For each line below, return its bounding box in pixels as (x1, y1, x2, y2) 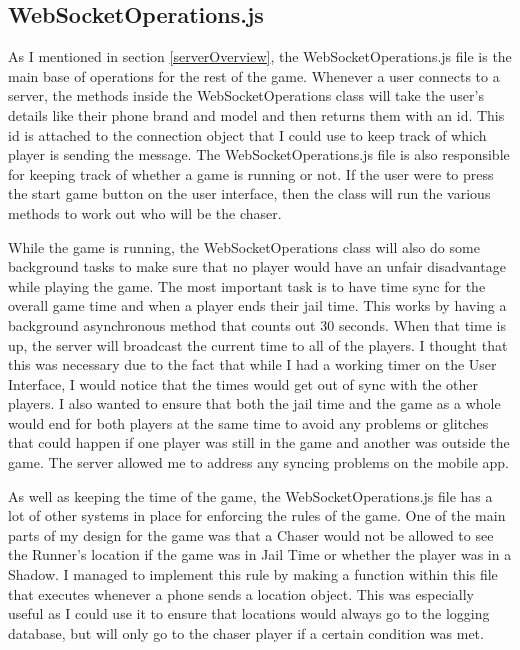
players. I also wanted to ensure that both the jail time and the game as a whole (8, 393, 501, 414)
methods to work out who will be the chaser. (8, 202, 282, 223)
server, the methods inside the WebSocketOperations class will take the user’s (8, 85, 484, 106)
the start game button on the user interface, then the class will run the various (8, 183, 491, 204)
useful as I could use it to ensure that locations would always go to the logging (8, 603, 490, 624)
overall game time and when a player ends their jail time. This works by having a (8, 295, 507, 316)
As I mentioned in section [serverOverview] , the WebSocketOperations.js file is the (8, 46, 512, 67)
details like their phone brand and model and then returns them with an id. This (8, 104, 505, 125)
